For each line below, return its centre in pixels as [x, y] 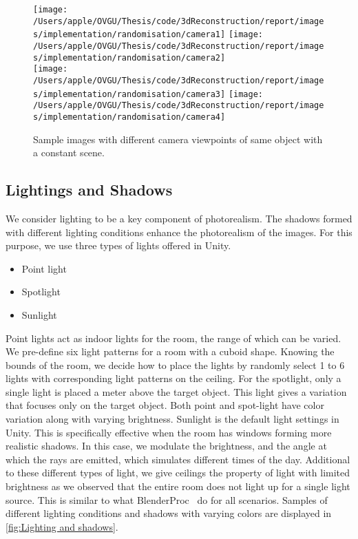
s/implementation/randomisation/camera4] [129, 117]
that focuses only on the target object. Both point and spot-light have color [165, 405]
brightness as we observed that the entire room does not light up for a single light [178, 486]
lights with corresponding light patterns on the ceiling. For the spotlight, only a [173, 378]
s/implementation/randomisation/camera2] [129, 57]
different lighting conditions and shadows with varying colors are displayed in [169, 513]
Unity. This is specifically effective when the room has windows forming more [169, 432]
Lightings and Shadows [89, 190]
